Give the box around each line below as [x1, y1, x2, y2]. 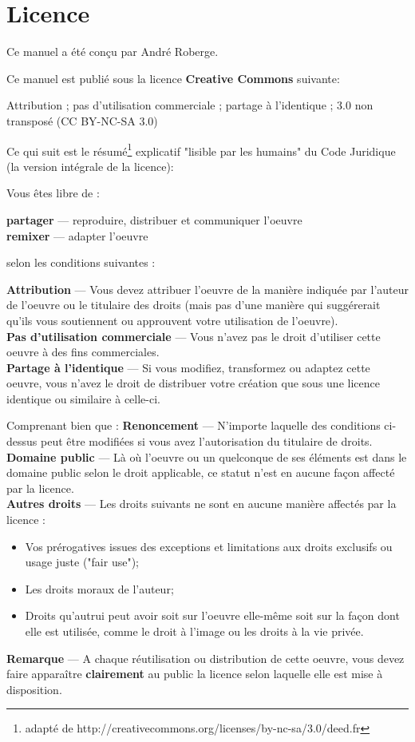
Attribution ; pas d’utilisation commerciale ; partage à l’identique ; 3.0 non [6, 97, 373, 113]
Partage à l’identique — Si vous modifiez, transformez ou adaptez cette [6, 359, 370, 375]
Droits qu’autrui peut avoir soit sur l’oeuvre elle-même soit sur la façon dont [25, 607, 400, 624]
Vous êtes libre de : [6, 185, 100, 201]
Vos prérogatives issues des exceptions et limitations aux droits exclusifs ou [25, 538, 393, 554]
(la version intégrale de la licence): [6, 157, 174, 174]
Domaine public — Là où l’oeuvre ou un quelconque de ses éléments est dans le [6, 448, 407, 465]
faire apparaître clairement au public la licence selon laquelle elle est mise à [6, 665, 383, 682]
